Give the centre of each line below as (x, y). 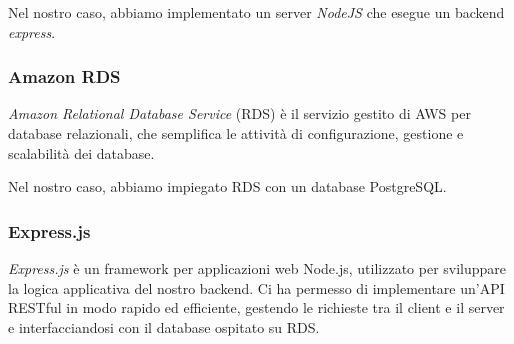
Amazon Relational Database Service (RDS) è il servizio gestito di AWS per (239, 113)
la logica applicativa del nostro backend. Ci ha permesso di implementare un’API (256, 287)
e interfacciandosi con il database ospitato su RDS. (164, 326)
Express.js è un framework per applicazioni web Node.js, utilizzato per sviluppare (257, 268)
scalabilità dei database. (81, 152)
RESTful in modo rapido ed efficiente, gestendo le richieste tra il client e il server (256, 307)
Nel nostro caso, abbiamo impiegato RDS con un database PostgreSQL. (227, 186)
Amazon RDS (64, 76)
